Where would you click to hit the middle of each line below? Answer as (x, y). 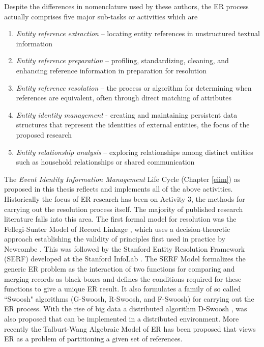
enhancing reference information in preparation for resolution (111, 70)
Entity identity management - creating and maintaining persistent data (127, 114)
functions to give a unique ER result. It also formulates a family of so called (123, 289)
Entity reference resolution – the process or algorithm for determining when (134, 87)
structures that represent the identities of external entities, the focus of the (133, 125)
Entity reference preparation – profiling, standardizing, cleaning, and (122, 60)
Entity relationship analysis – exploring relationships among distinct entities (135, 152)
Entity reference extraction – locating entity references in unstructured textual (138, 33)
